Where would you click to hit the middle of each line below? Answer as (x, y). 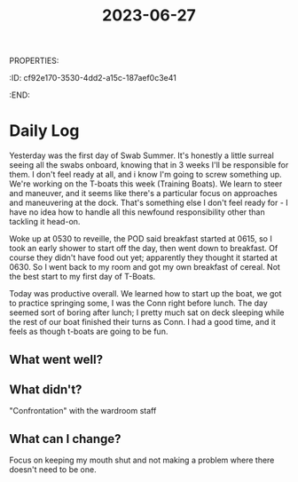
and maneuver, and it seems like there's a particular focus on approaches (143, 194)
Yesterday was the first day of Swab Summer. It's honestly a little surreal (142, 155)
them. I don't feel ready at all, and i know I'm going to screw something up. (145, 175)
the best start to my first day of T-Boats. (82, 277)
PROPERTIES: (34, 61)
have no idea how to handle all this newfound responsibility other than (137, 212)
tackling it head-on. (45, 222)
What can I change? (65, 439)
